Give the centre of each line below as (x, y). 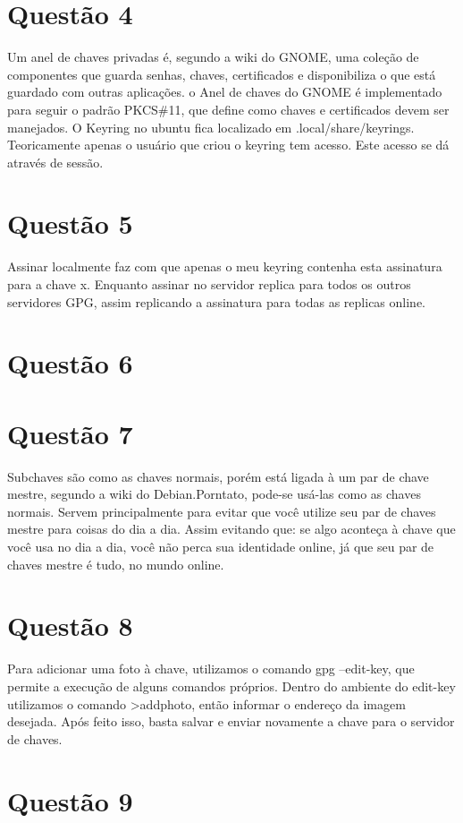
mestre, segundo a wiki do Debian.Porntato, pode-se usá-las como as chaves (214, 494)
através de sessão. (55, 162)
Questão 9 (70, 800)
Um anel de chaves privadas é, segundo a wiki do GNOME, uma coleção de (213, 57)
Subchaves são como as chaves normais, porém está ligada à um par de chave (218, 476)
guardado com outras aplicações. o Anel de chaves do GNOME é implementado (225, 92)
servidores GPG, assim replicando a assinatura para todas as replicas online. (216, 301)
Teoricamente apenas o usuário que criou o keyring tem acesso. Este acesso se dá (228, 145)
